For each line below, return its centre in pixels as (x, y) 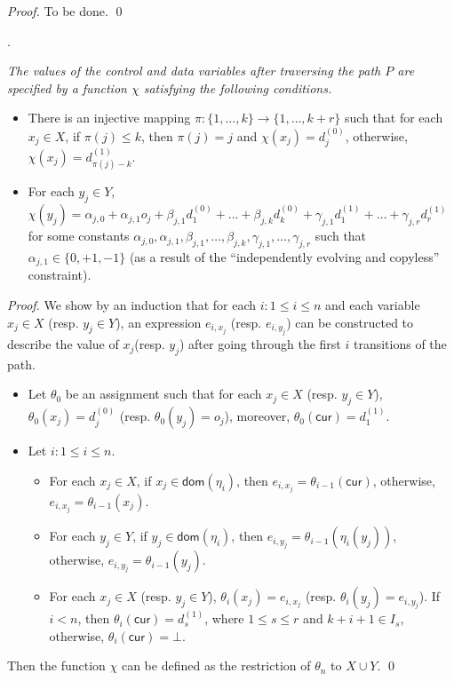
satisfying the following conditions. (238, 87)
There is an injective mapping (109, 118)
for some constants (79, 236)
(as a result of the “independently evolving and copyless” (284, 257)
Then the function (56, 665)
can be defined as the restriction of (216, 665)
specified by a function (67, 87)
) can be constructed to (350, 322)
